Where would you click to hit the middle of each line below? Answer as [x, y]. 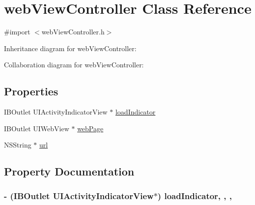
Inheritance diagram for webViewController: [70, 48]
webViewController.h [73, 32]
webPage [90, 128]
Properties [31, 91]
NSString [18, 145]
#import [17, 32]
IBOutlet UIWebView [37, 128]
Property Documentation [69, 171]
